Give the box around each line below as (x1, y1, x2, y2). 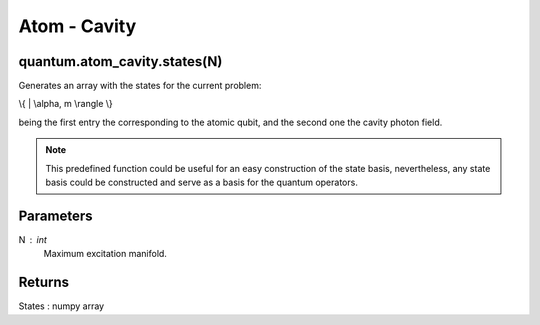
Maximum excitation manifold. (43, 248, 167, 260)
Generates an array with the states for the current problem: (18, 80, 262, 92)
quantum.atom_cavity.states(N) (18, 53, 223, 70)
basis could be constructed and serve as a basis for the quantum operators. (45, 176, 359, 189)
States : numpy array (18, 300, 105, 312)
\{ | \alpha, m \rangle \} (18, 98, 114, 110)
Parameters (18, 207, 93, 224)
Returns (18, 274, 70, 291)
